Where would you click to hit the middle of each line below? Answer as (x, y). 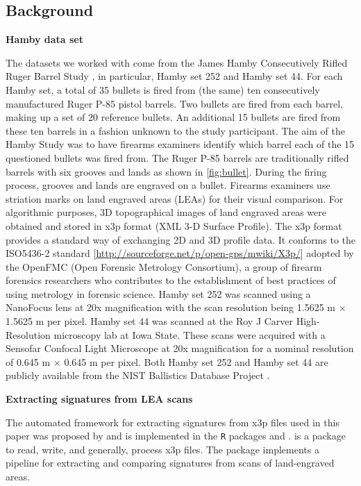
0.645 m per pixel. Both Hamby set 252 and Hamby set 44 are (196, 361)
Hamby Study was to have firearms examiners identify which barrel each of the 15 (180, 144)
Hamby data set (44, 39)
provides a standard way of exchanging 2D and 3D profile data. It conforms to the (181, 239)
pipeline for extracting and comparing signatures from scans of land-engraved (170, 463)
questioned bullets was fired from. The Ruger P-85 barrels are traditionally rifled (177, 157)
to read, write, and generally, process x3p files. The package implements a (162, 449)
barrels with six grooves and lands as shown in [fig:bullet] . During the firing (166, 171)
